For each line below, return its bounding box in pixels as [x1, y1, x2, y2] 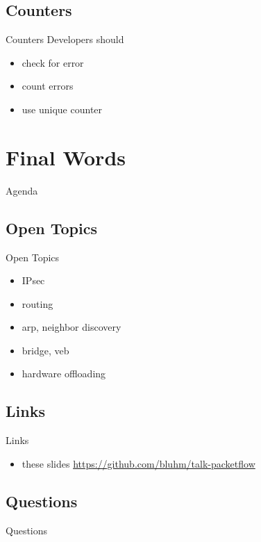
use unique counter [22, 101, 103, 116]
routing [22, 296, 53, 311]
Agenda [6, 183, 38, 197]
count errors [22, 79, 74, 93]
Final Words [6, 142, 126, 171]
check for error [22, 55, 84, 69]
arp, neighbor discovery [22, 320, 121, 334]
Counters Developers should [6, 32, 124, 47]
